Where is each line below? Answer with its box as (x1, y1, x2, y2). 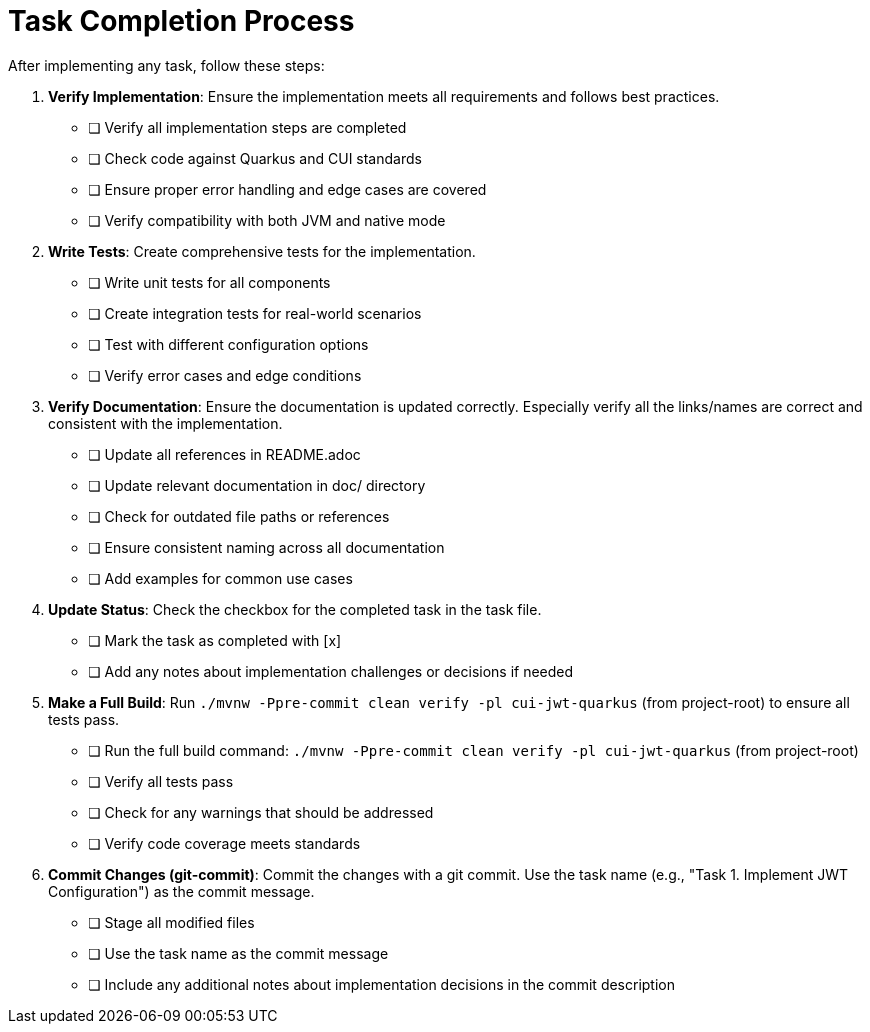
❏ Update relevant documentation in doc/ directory (88, 476, 426, 494)
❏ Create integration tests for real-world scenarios (88, 304, 422, 322)
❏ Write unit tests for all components (88, 273, 331, 291)
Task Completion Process (8, 4, 355, 38)
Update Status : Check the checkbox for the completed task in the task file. (48, 600, 542, 618)
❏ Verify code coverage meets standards (88, 834, 361, 852)
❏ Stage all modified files (88, 913, 255, 931)
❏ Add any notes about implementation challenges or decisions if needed (88, 662, 574, 680)
